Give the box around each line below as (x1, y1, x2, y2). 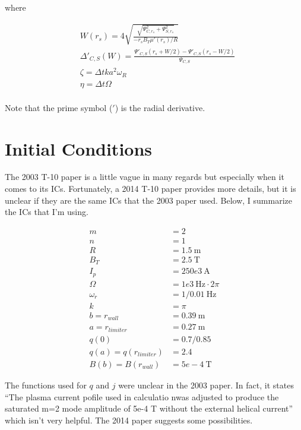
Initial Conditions (5, 136, 153, 160)
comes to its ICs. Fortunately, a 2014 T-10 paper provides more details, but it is (5, 182, 296, 195)
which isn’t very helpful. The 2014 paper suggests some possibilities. (5, 413, 253, 426)
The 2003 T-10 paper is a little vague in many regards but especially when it (5, 170, 284, 183)
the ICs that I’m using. (5, 205, 88, 218)
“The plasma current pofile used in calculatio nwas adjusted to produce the (5, 390, 279, 403)
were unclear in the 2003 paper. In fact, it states (118, 379, 294, 391)
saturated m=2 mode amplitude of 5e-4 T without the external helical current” (5, 402, 293, 415)
